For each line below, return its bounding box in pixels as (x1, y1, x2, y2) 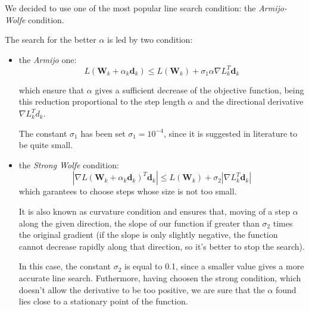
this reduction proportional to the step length (18, 95, 185, 108)
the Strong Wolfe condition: (18, 158, 119, 171)
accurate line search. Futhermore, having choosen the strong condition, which (18, 272, 301, 284)
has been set (80, 127, 126, 139)
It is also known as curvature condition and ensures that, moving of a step (18, 205, 290, 218)
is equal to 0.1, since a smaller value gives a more (124, 260, 304, 272)
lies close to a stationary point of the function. (18, 295, 188, 307)
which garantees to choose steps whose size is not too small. (18, 185, 237, 197)
